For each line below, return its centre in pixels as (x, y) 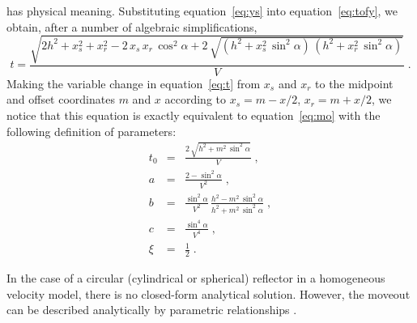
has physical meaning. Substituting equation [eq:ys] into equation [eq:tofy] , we (202, 11)
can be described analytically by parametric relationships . (152, 310)
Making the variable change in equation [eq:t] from (134, 83)
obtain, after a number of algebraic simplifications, (132, 26)
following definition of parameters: (91, 131)
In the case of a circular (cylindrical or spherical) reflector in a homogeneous (196, 278)
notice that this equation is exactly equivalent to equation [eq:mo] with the (194, 115)
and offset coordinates (61, 99)
